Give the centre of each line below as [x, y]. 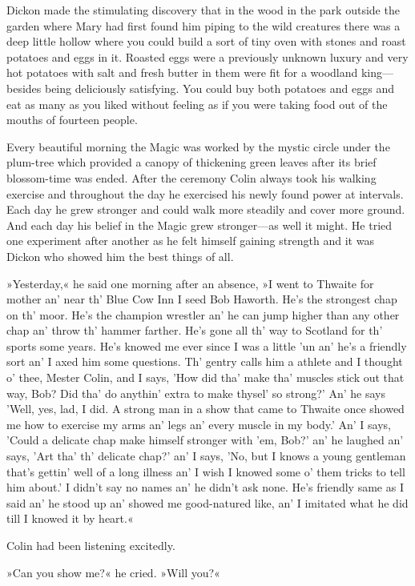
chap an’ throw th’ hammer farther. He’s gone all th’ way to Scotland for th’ [195, 330]
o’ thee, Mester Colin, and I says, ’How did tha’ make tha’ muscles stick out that [205, 377]
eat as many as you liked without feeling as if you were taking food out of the [197, 104]
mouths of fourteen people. [72, 120]
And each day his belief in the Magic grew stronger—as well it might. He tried [199, 225]
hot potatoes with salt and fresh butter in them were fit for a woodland [182, 72]
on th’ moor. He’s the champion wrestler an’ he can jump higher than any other [203, 314]
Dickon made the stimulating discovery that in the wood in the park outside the [203, 10]
